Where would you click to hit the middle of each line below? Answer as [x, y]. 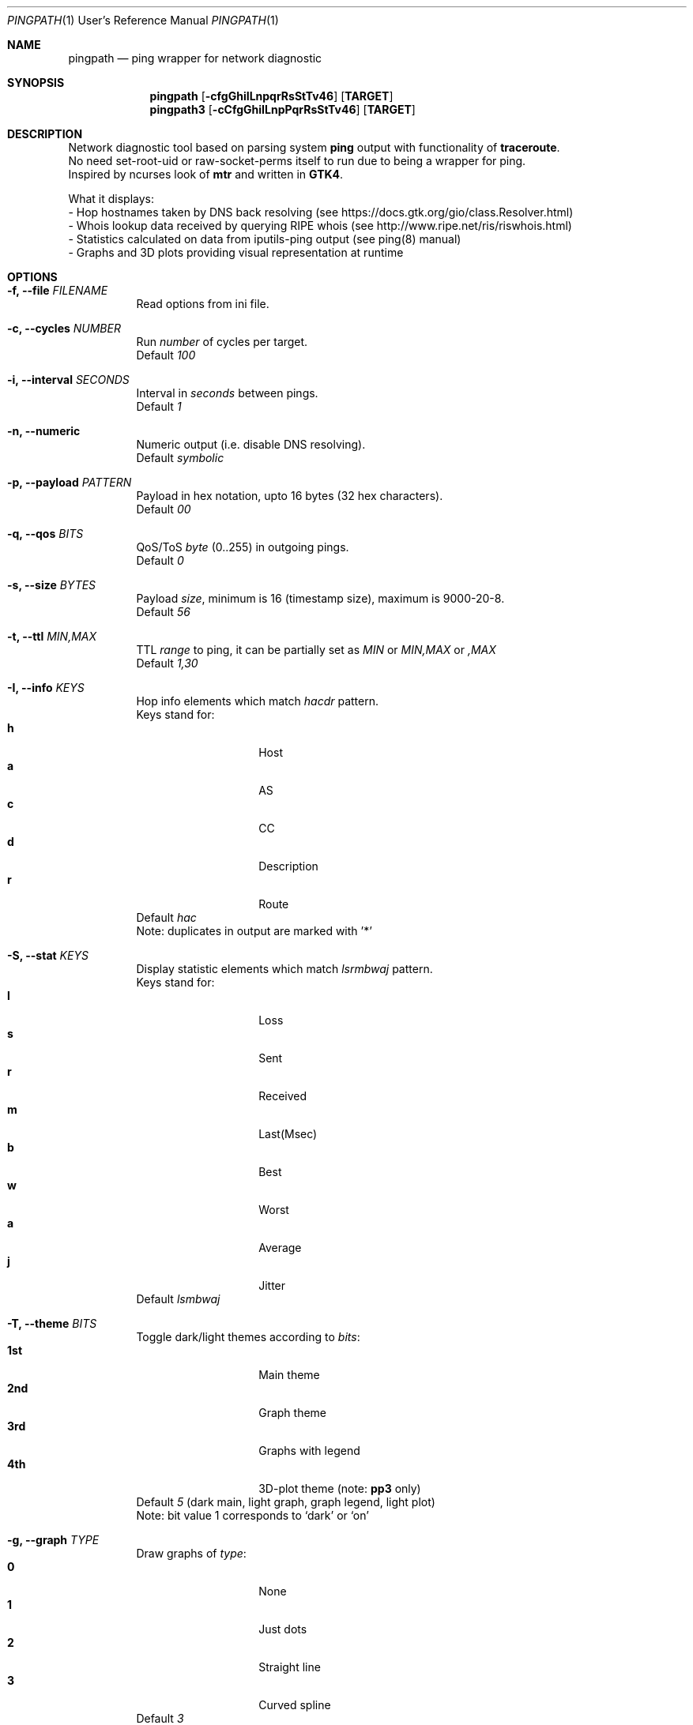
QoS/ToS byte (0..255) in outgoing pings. [243, 547]
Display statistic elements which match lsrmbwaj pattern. [284, 969]
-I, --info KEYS [46, 688]
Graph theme [292, 1413]
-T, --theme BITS [52, 1323]
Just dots [283, 1629]
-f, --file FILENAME [58, 290]
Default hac [166, 917]
